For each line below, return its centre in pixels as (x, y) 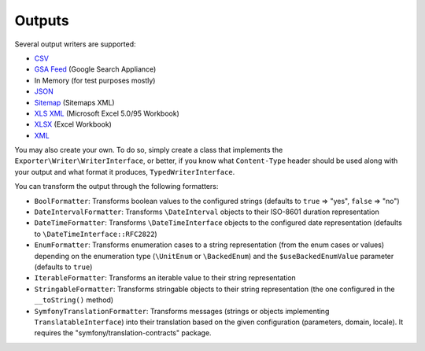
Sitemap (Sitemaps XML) (74, 102)
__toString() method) (74, 300)
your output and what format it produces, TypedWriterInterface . (125, 172)
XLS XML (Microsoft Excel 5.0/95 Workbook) (107, 113)
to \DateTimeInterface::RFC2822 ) (96, 234)
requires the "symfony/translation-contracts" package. (123, 333)
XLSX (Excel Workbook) (73, 124)
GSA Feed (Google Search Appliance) (95, 69)
